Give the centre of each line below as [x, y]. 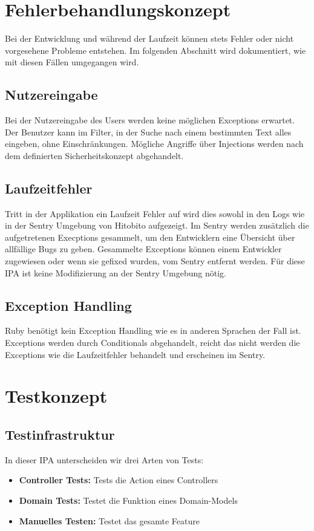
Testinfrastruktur [60, 434]
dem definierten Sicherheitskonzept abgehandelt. [94, 155]
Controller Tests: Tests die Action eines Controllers [119, 480]
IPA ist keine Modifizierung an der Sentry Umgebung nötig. [116, 272]
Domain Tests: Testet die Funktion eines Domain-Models [128, 500]
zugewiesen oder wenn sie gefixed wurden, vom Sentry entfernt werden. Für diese [155, 261]
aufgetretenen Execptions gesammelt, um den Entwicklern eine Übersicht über [150, 237]
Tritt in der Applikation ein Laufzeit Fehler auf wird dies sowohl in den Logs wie [155, 213]
